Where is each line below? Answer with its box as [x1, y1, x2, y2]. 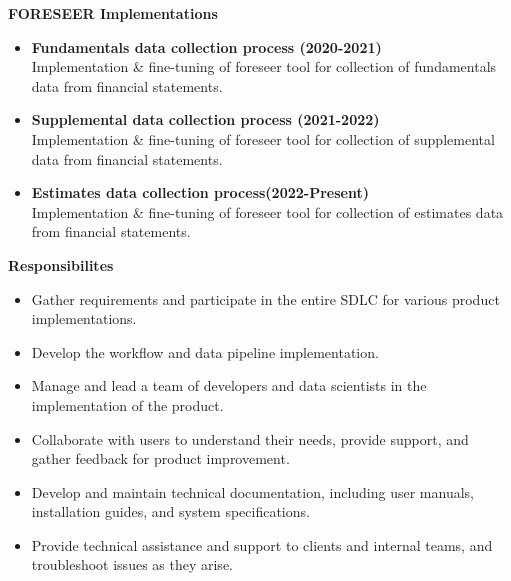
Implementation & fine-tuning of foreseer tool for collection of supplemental [31, 128, 495, 149]
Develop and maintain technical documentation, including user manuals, [31, 481, 474, 502]
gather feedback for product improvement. [31, 448, 290, 469]
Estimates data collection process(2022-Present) [31, 182, 369, 203]
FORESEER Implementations [8, 3, 218, 23]
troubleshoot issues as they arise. [31, 554, 233, 575]
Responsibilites [8, 254, 114, 275]
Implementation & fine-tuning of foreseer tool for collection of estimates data [31, 201, 504, 222]
